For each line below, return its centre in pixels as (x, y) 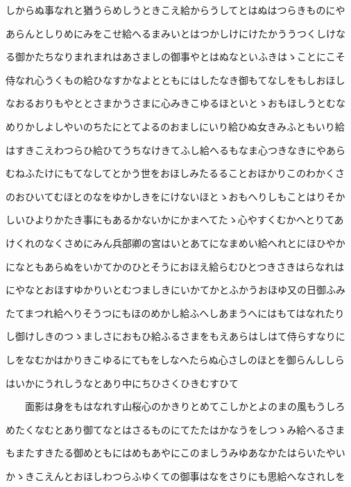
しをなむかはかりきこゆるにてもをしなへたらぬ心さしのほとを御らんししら (175, 359)
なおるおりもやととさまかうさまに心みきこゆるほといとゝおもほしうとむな (175, 103)
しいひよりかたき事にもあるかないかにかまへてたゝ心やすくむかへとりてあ (175, 220)
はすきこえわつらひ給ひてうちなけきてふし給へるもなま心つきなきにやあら (175, 149)
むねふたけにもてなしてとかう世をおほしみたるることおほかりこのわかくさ (175, 173)
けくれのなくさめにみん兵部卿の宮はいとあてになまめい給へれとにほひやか (175, 242)
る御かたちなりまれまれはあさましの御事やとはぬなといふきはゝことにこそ (175, 57)
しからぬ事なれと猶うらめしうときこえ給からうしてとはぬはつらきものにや (175, 10)
